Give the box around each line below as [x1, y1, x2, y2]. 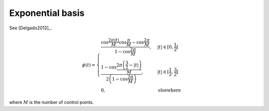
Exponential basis [9, 7, 85, 18]
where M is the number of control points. [9, 99, 94, 105]
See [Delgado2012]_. [9, 25, 52, 31]
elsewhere [158, 87, 181, 93]
